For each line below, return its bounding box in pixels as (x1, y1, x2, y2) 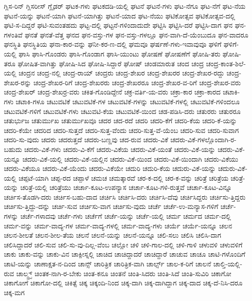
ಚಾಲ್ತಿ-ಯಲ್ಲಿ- (213, 259, 242, 269)
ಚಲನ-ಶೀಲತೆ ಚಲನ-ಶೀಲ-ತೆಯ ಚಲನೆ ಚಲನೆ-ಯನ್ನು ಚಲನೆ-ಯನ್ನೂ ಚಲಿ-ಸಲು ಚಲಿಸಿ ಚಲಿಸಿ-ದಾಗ (4, 230, 221, 240)
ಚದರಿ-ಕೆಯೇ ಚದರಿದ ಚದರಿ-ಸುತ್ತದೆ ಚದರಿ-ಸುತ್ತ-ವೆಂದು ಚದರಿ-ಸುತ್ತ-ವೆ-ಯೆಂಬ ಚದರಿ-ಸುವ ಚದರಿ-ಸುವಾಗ (4, 125, 239, 135)
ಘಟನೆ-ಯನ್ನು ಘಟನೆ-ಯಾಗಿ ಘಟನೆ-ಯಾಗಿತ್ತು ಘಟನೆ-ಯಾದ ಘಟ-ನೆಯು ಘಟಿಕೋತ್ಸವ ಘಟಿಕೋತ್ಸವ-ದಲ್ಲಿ (4, 10, 235, 20)
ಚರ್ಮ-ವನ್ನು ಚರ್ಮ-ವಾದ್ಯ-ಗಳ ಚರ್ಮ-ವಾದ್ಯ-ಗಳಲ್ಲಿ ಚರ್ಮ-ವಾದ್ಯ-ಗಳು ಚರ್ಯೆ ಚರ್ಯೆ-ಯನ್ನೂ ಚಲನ (4, 220, 232, 230)
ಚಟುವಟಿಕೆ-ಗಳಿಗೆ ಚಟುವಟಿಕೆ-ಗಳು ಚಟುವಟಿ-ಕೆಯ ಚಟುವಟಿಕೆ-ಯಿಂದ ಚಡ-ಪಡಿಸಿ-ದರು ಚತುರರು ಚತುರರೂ (4, 106, 241, 116)
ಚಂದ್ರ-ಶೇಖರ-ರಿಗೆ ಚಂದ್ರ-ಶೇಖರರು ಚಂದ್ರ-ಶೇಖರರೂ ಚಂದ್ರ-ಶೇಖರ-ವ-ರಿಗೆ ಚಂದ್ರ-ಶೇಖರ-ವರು (33, 77, 241, 87)
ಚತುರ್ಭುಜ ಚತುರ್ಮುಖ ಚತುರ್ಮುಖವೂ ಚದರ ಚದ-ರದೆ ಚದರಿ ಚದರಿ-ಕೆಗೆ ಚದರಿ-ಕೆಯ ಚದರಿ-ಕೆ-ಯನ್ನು (4, 115, 237, 126)
